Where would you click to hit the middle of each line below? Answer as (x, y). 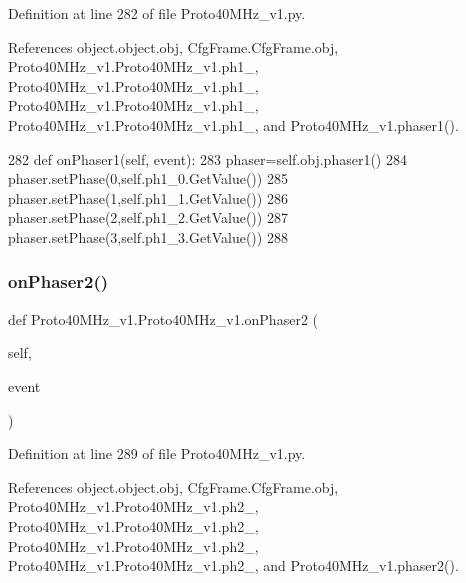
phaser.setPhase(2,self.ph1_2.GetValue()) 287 (148, 217)
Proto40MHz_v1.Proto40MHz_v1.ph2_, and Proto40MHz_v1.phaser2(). (233, 565)
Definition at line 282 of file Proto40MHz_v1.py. (157, 13)
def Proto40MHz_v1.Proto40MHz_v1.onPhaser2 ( (163, 318)
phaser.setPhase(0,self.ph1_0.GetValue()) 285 (148, 178)
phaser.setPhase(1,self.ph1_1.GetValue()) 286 (148, 197)
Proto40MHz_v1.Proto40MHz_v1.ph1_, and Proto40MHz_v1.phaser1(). (233, 124)
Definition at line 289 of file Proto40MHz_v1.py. (157, 453)
